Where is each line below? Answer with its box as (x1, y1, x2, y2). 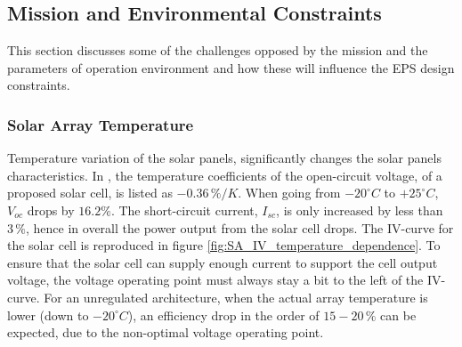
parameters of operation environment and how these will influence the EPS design (7, 58, 455, 77)
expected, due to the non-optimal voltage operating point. (7, 323, 324, 342)
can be (380, 305, 417, 324)
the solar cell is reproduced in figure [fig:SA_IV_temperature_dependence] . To (7, 236, 441, 254)
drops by (27, 200, 75, 219)
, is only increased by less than (276, 200, 443, 219)
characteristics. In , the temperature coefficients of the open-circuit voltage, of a (7, 165, 442, 184)
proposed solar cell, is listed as (7, 183, 173, 202)
